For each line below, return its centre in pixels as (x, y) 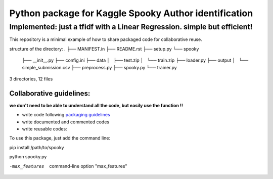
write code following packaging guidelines (66, 115)
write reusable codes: (45, 129)
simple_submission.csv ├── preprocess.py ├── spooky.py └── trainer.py (99, 67)
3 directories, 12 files (31, 79)
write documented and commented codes (66, 122)
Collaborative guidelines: (50, 93)
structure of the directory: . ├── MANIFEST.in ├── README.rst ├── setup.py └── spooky (104, 49)
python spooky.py (28, 157)
